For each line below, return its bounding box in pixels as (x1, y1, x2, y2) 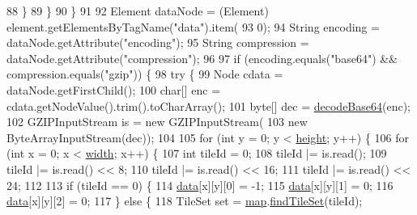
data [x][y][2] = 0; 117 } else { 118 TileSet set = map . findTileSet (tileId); (6, 192, 363, 209)
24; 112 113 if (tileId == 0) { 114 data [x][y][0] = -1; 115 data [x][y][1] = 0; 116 (6, 176, 394, 193)
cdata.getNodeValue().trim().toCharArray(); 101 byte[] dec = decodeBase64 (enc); (6, 97, 411, 114)
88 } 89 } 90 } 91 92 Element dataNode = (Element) (6, 2, 269, 19)
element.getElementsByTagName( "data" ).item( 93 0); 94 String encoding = (6, 18, 380, 35)
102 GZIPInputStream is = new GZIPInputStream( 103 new (6, 113, 308, 130)
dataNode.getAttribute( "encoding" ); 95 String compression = (6, 34, 309, 51)
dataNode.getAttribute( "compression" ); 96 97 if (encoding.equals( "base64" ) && (6, 49, 398, 66)
